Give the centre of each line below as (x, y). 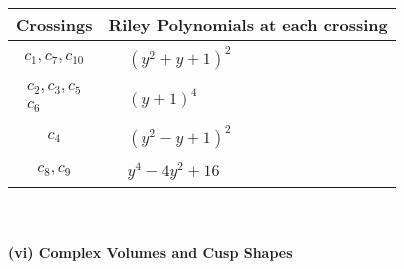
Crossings (54, 24)
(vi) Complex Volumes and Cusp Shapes (150, 252)
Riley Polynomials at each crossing (248, 24)
